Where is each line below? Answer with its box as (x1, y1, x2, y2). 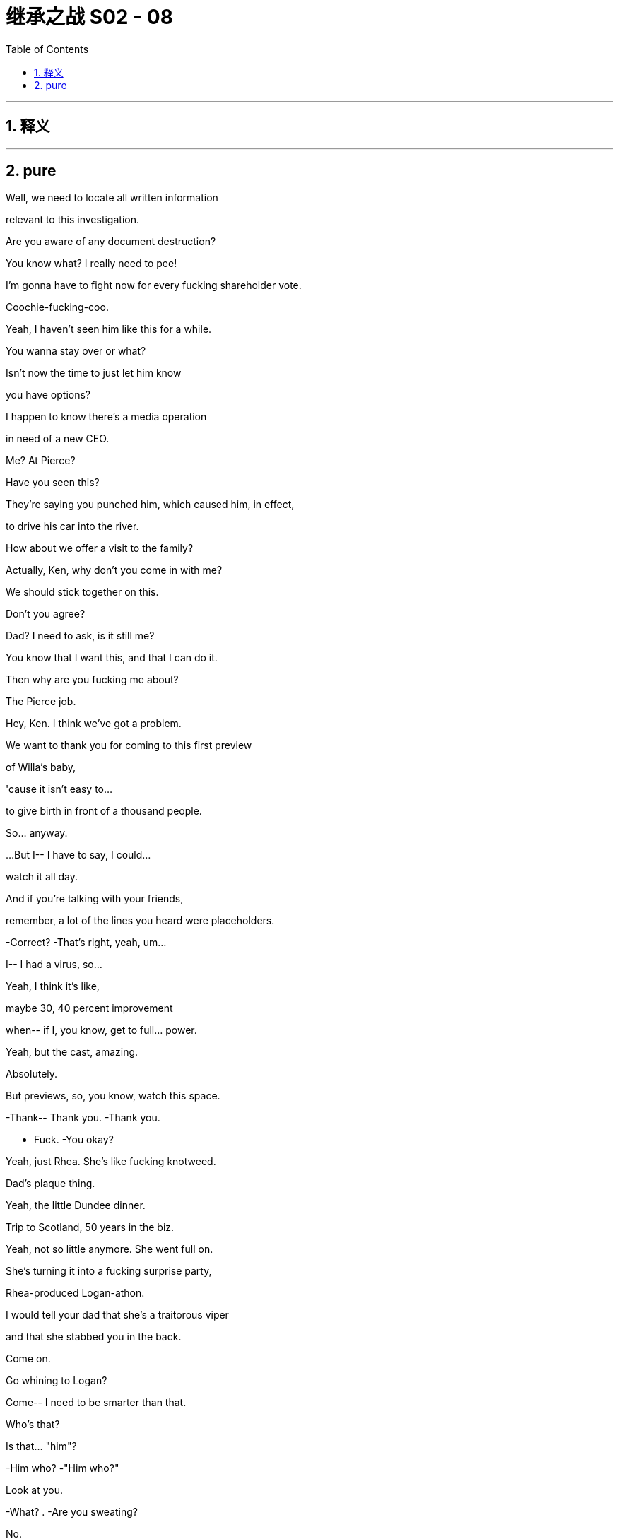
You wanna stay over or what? (6, 345, 146, 358)
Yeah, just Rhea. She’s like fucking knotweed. (6, 1155, 216, 1168)
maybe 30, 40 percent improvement (6, 1002, 173, 1015)
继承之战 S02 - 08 (6, 5, 173, 29)
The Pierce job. (6, 695, 76, 708)
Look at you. (6, 1484, 64, 1497)
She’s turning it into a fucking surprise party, (6, 1265, 212, 1278)
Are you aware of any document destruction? (6, 235, 216, 248)
